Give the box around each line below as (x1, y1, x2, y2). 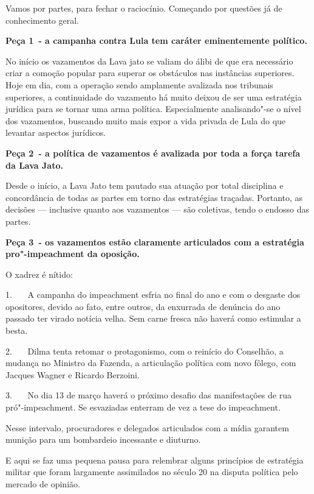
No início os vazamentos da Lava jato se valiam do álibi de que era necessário (5, 54, 293, 67)
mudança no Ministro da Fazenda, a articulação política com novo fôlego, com (5, 356, 296, 369)
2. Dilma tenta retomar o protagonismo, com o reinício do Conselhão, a (5, 344, 284, 357)
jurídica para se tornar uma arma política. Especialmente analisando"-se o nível (5, 102, 301, 115)
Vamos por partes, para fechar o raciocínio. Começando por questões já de (5, 2, 282, 14)
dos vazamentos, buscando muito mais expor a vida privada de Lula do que (5, 114, 286, 127)
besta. (5, 324, 28, 337)
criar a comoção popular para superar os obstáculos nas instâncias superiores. (5, 66, 295, 79)
